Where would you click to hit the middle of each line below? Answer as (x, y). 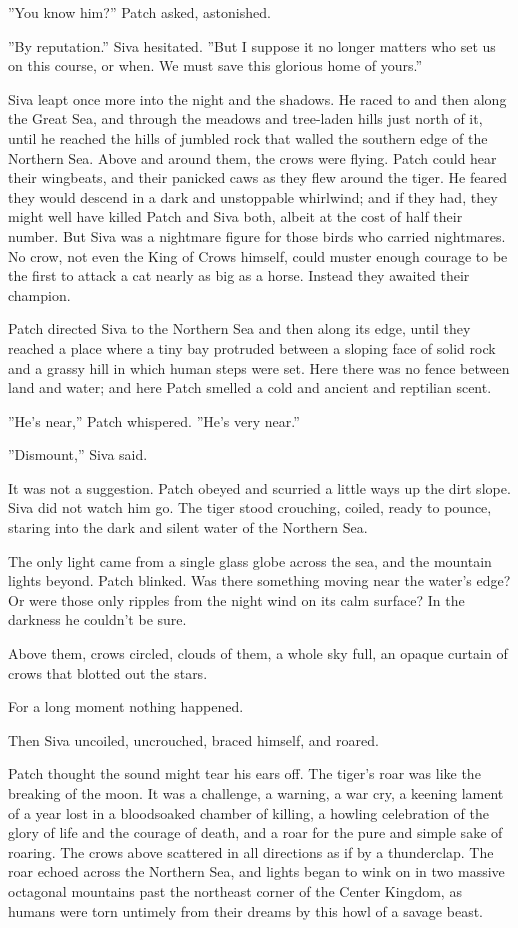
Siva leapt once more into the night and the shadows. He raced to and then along (257, 98)
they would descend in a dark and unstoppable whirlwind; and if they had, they (253, 196)
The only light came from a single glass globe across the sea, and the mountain (250, 560)
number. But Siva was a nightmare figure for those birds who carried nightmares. (257, 235)
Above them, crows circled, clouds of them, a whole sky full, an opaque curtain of (258, 653)
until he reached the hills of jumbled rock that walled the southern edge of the (248, 137)
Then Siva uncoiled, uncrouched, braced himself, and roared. (193, 739)
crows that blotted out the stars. (108, 672)
